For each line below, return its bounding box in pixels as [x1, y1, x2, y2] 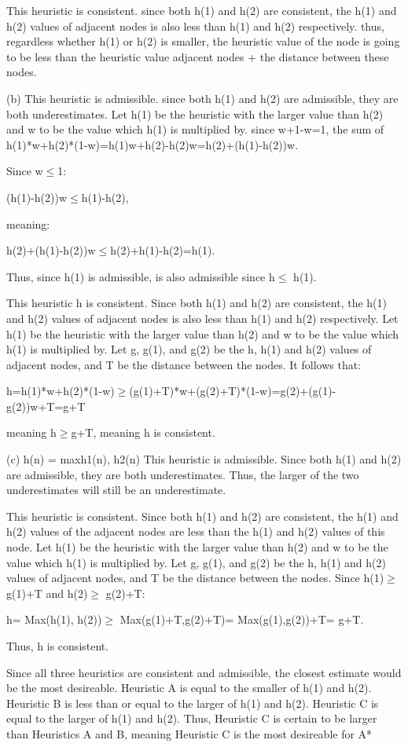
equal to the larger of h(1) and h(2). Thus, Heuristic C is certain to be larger [6, 710, 377, 727]
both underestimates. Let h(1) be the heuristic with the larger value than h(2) [6, 105, 384, 122]
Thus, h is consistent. [6, 638, 109, 654]
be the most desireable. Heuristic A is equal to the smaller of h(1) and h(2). [6, 679, 372, 696]
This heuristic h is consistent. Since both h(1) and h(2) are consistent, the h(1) [6, 295, 388, 311]
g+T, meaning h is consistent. [71, 424, 215, 441]
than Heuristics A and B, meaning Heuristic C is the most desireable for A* [6, 725, 373, 742]
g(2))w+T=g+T [6, 397, 86, 414]
